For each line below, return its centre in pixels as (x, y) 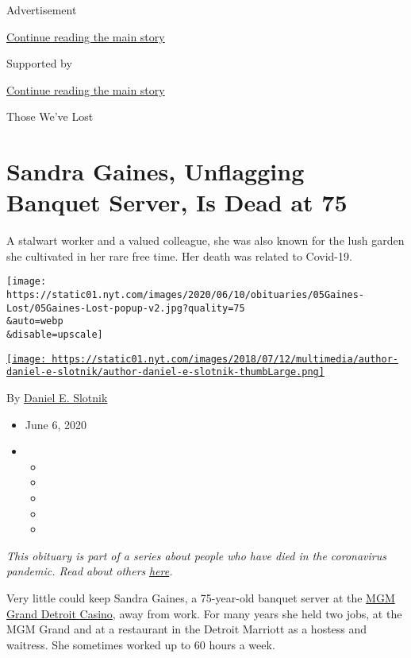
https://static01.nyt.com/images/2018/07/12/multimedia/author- (225, 359)
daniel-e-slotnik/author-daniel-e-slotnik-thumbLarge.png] (165, 372)
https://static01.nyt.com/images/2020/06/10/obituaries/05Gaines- (186, 295)
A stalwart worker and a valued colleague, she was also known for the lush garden (205, 240)
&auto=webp (35, 321)
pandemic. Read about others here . (90, 571)
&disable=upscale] (55, 335)
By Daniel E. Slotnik (57, 398)
